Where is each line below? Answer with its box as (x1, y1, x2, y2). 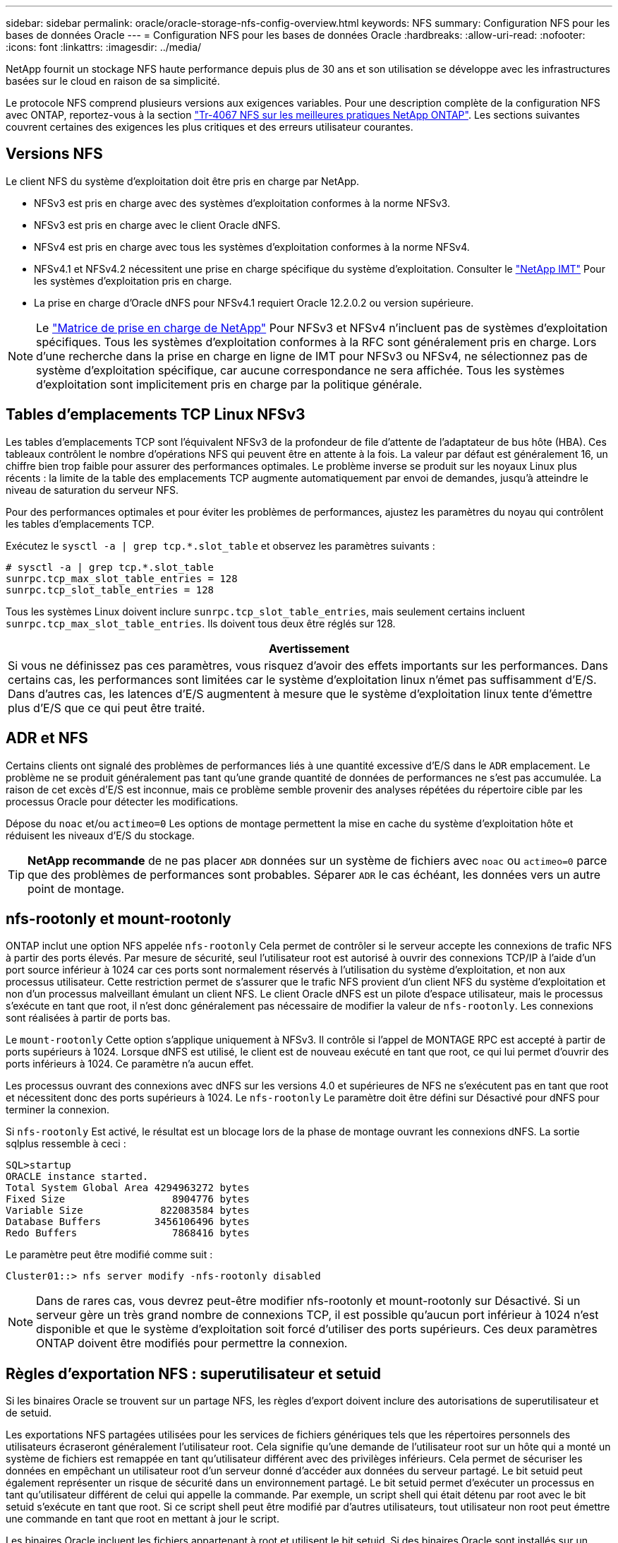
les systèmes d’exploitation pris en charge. (34, 274, 232, 287)
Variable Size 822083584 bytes (6, 1205, 250, 1217)
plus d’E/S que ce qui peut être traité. (8, 700, 205, 715)
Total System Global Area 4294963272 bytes (6, 1182, 250, 1194)
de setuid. (6, 1407, 52, 1419)
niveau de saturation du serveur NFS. (6, 483, 179, 496)
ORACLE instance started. (6, 1171, 149, 1183)
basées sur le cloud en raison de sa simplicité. (6, 75, 220, 87)
